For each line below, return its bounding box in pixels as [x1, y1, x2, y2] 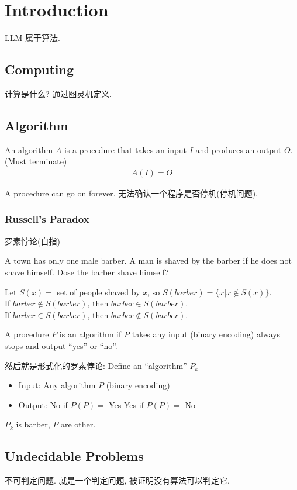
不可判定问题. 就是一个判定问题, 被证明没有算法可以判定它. [5, 474, 230, 486]
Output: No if [18, 398, 68, 410]
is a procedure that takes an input [64, 143, 187, 156]
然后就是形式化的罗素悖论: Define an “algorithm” [5, 359, 187, 371]
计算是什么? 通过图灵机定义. [5, 87, 112, 99]
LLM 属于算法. [5, 32, 60, 44]
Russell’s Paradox [5, 212, 89, 226]
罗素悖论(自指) [5, 234, 60, 247]
